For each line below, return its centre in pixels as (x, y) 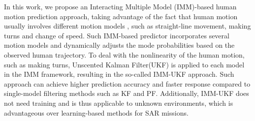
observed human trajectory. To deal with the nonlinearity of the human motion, (124, 54)
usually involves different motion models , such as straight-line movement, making (127, 26)
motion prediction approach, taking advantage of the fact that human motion (121, 16)
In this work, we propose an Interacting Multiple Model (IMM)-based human (120, 6)
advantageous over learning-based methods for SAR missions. (96, 112)
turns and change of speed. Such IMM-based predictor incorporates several (117, 35)
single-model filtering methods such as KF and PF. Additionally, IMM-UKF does (127, 93)
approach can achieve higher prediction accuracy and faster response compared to (127, 83)
